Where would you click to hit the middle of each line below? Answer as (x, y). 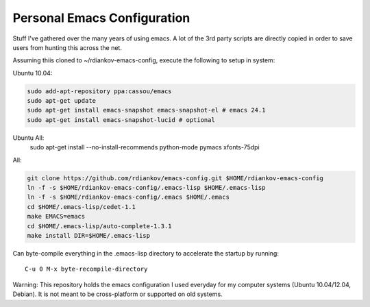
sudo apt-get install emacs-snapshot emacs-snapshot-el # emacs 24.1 (146, 110)
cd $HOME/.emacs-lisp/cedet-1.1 (82, 207)
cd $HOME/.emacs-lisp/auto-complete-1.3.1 (99, 226)
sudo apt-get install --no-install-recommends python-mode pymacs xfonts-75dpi (145, 147)
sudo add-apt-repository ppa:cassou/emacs (99, 91)
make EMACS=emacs (56, 217)
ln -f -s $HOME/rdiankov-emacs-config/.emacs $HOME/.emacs (128, 197)
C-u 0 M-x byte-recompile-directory (86, 269)
